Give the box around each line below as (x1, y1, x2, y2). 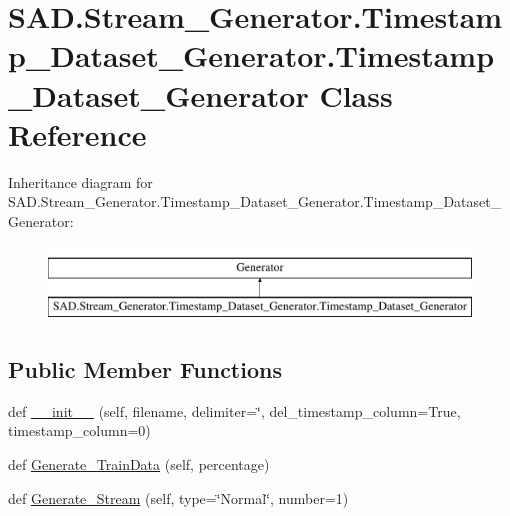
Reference (8, 113, 147, 154)
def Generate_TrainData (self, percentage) (8, 454, 270, 475)
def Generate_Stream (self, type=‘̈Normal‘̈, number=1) (8, 487, 349, 508)
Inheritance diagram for (8, 171, 153, 192)
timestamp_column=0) (8, 420, 151, 441)
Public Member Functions (8, 354, 282, 385)
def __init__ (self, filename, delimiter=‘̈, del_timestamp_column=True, (8, 400, 461, 421)
